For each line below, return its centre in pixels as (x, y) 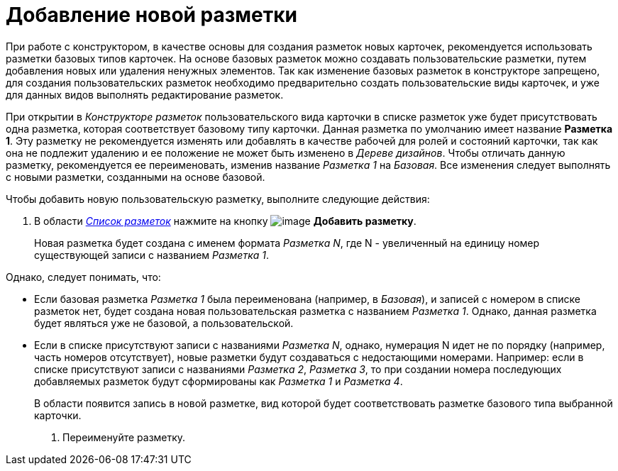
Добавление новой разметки (151, 15)
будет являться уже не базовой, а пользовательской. (164, 323)
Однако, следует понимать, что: (83, 277)
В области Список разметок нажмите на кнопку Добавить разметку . (225, 221)
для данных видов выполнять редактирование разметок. (145, 94)
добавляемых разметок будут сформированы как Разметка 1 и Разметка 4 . (219, 381)
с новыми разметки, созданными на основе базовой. (136, 177)
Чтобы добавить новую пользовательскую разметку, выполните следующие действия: (218, 199)
